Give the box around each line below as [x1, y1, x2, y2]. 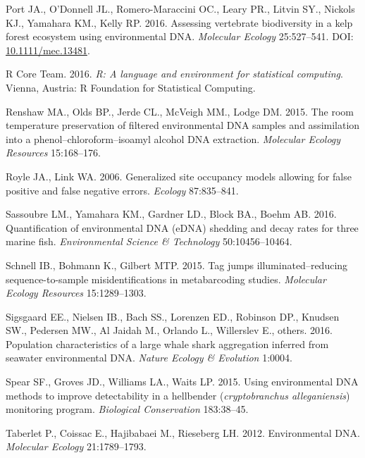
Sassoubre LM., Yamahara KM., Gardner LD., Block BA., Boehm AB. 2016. [6, 206, 337, 221]
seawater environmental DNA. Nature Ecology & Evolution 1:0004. [6, 350, 292, 365]
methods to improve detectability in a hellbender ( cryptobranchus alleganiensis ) [6, 388, 350, 402]
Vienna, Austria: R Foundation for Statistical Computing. [6, 80, 256, 94]
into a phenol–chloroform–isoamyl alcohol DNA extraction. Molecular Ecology [6, 131, 341, 146]
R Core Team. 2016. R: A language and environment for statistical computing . [6, 66, 343, 81]
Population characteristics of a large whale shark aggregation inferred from [6, 336, 329, 351]
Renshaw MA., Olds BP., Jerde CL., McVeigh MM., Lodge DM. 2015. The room [6, 104, 354, 118]
